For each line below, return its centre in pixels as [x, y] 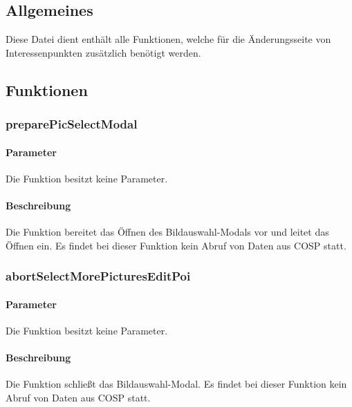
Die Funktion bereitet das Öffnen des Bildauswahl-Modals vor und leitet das [167, 232]
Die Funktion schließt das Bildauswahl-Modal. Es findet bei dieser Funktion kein [176, 384]
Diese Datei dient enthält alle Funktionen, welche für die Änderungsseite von [168, 39]
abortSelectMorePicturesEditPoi [98, 276]
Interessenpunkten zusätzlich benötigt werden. [103, 52]
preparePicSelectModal [72, 124]
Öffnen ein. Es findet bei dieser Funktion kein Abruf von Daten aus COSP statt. [176, 245]
